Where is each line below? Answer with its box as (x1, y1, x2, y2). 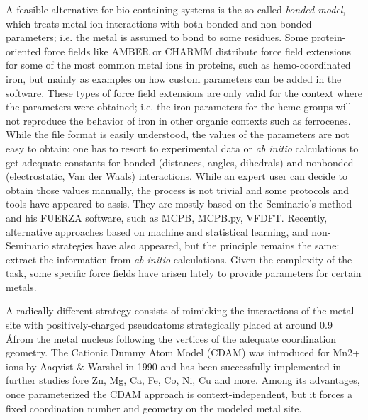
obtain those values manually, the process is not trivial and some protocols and (6, 182, 350, 197)
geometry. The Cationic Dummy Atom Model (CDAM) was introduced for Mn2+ (6, 345, 360, 360)
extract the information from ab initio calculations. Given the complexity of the (6, 251, 352, 266)
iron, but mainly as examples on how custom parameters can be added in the (6, 71, 342, 86)
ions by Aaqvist (6, 358, 74, 373)
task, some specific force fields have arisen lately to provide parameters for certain (6, 266, 362, 280)
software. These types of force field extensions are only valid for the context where (6, 85, 362, 100)
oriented (6, 43, 41, 58)
